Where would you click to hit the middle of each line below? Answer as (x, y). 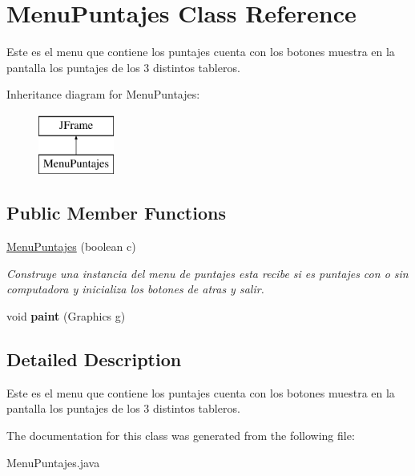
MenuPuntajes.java (53, 462)
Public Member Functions (116, 213)
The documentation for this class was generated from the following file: (181, 436)
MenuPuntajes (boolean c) (71, 246)
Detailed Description (94, 359)
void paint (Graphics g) (66, 316)
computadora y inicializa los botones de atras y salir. (135, 289)
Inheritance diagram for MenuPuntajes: (103, 94)
